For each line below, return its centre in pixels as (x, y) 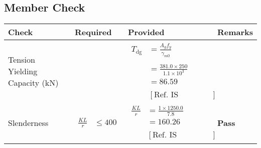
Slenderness (28, 123)
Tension (22, 60)
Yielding (23, 71)
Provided (146, 32)
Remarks (235, 32)
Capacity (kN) (33, 83)
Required (93, 32)
